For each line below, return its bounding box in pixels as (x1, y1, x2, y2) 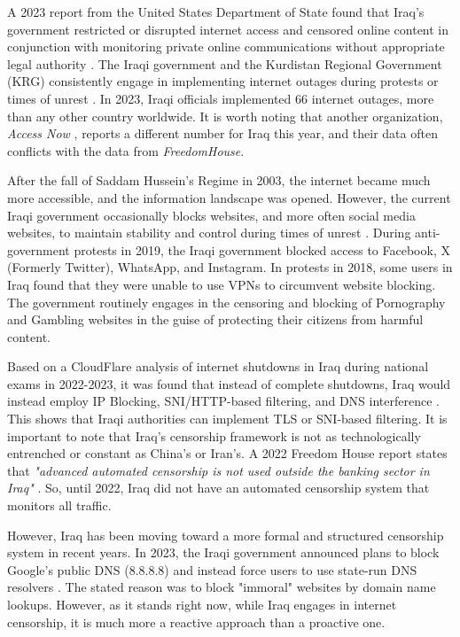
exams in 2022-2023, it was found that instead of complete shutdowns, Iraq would (7, 374, 451, 392)
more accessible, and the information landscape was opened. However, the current (7, 188, 451, 206)
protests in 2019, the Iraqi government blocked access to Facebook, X (74, 240, 450, 259)
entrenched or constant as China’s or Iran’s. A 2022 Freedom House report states (7, 444, 448, 462)
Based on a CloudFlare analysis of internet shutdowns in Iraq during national (7, 357, 429, 376)
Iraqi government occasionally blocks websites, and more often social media (7, 206, 416, 224)
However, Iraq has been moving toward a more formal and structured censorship (7, 525, 444, 544)
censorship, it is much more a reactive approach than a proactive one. (7, 612, 386, 631)
